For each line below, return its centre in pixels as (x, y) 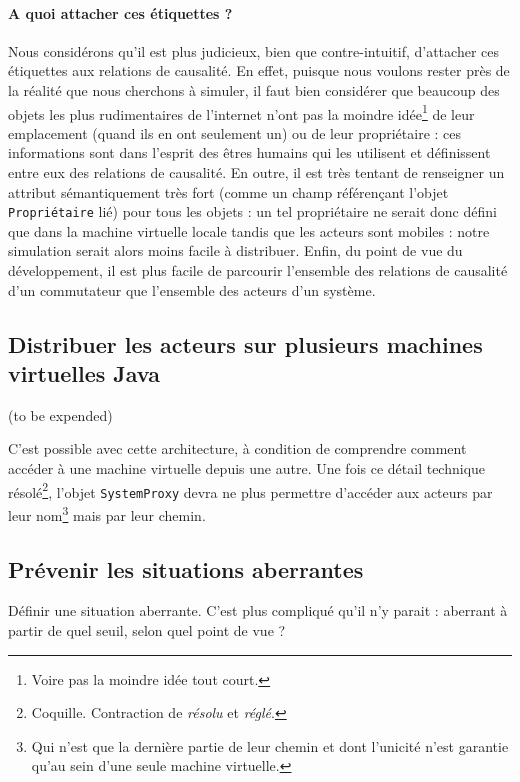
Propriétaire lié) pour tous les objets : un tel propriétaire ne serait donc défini (252, 211)
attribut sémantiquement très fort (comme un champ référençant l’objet (228, 191)
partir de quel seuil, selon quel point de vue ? (147, 629)
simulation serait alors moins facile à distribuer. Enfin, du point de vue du (235, 250)
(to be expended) (60, 414)
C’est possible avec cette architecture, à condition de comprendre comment (237, 448)
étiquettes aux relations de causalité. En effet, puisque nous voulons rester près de (259, 70)
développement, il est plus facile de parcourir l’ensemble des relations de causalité (258, 270)
